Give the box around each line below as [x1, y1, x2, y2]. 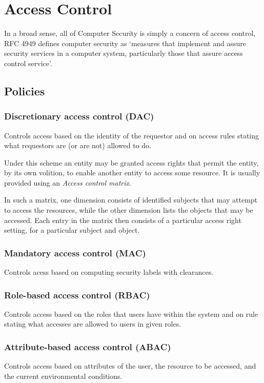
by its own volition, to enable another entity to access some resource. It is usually [4, 167, 260, 178]
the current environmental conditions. [4, 370, 123, 381]
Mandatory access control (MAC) [4, 246, 146, 259]
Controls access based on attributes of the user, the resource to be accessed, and [4, 360, 256, 371]
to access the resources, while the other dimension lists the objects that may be [4, 205, 253, 215]
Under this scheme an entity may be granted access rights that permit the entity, [4, 157, 259, 168]
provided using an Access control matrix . [4, 177, 131, 188]
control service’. [4, 57, 52, 68]
